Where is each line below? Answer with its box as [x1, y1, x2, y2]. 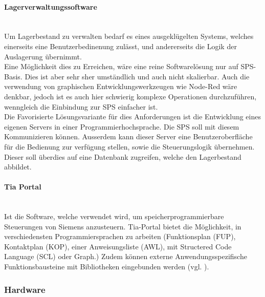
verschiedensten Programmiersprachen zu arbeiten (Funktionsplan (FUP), [4, 231, 236, 242]
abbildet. [4, 161, 32, 172]
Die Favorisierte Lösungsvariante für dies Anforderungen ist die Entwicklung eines [4, 111, 261, 122]
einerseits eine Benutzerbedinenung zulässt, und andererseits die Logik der [4, 40, 237, 51]
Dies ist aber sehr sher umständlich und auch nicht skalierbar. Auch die [25, 71, 250, 81]
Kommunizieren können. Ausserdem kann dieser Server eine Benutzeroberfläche [4, 131, 253, 142]
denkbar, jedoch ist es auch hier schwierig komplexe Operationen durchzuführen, [4, 91, 257, 101]
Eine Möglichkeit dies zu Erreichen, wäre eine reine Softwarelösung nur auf [4, 61, 238, 72]
